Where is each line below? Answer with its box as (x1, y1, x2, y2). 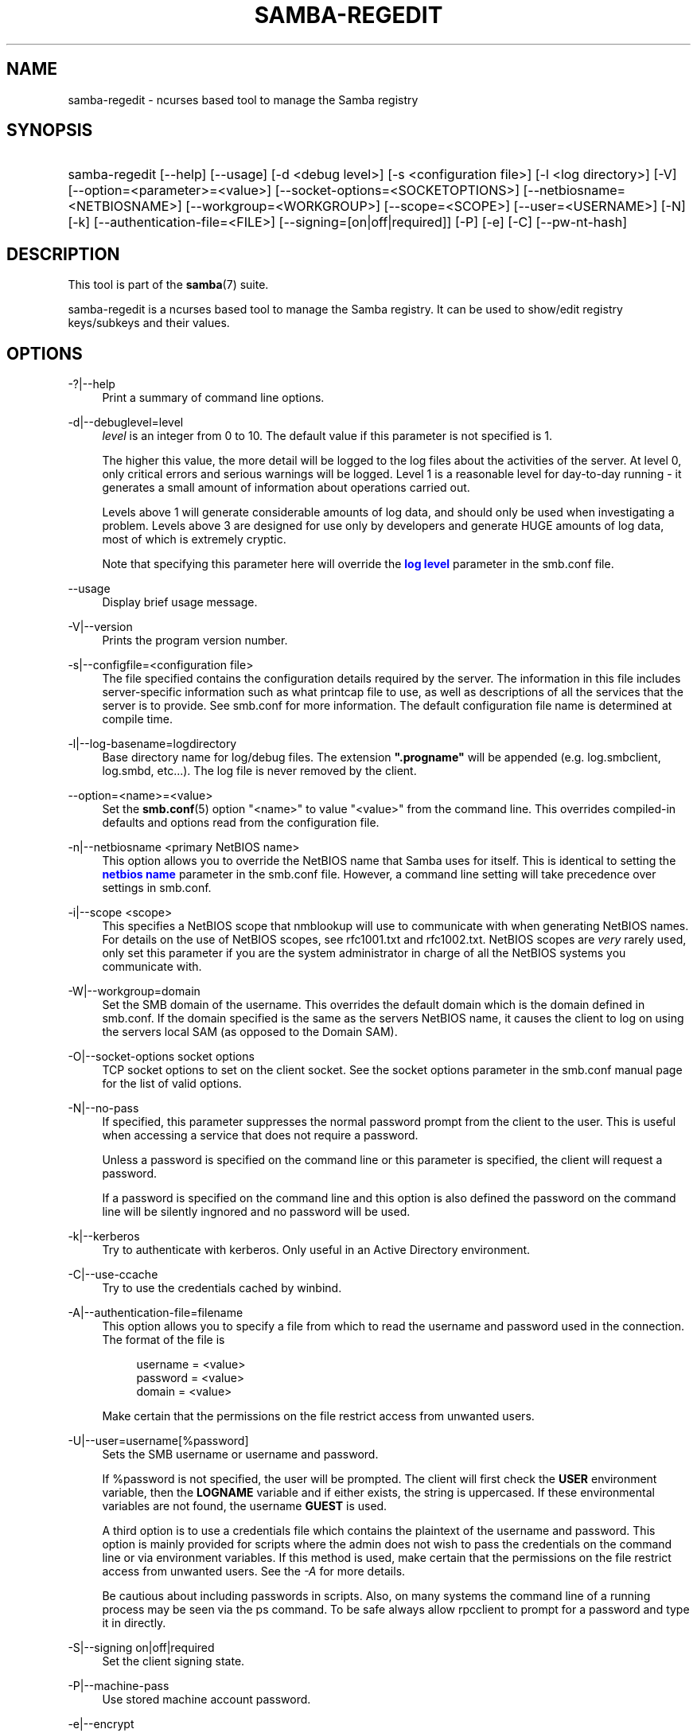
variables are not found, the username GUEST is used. (102, 1499, 387, 1513)
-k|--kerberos (68, 1229, 140, 1244)
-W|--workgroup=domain (68, 984, 201, 999)
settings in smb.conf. (102, 881, 212, 895)
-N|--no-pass (68, 1101, 139, 1116)
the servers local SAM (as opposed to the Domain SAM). (102, 1025, 398, 1039)
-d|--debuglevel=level (68, 415, 184, 430)
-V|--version (68, 620, 133, 634)
